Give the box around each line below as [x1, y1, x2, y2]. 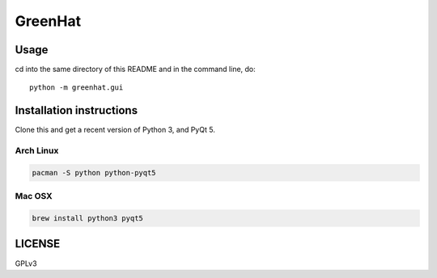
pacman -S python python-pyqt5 [32, 168, 157, 177]
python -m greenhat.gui [29, 83, 124, 92]
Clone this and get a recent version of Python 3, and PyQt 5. [15, 125, 216, 135]
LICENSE [15, 237, 61, 251]
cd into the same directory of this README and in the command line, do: [15, 65, 257, 74]
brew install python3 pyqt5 [32, 214, 143, 223]
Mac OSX [15, 191, 53, 202]
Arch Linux [15, 145, 59, 157]
